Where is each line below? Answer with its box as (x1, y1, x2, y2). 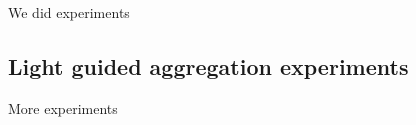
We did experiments (8, 2, 130, 22)
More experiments (8, 97, 118, 118)
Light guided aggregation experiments (8, 50, 409, 81)
